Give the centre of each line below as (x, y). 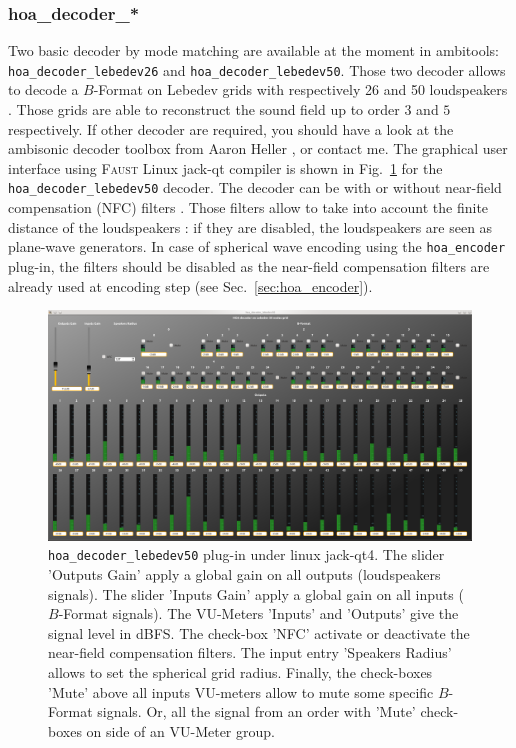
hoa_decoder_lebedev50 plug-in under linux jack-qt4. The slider (246, 554)
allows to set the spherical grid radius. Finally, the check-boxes (240, 671)
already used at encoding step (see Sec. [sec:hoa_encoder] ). (190, 285)
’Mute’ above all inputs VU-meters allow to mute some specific (241, 691)
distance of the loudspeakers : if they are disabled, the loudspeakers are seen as (250, 226)
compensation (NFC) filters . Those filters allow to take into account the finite (248, 207)
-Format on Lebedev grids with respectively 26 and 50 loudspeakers (300, 89)
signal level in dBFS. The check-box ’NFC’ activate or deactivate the (259, 632)
